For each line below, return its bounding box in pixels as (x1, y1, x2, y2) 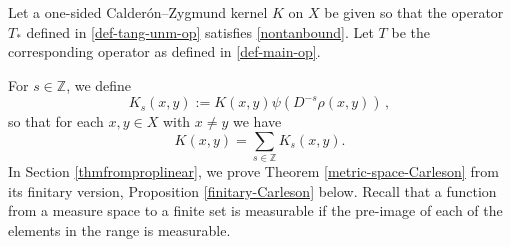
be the (391, 21, 430, 42)
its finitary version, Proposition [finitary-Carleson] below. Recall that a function (8, 180, 497, 201)
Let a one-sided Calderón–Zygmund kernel (8, 2, 268, 22)
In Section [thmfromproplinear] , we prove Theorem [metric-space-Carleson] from (8, 161, 499, 182)
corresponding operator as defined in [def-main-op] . (8, 41, 321, 62)
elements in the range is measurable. (8, 220, 231, 241)
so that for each (8, 111, 104, 132)
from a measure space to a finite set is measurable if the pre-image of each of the (8, 200, 503, 221)
